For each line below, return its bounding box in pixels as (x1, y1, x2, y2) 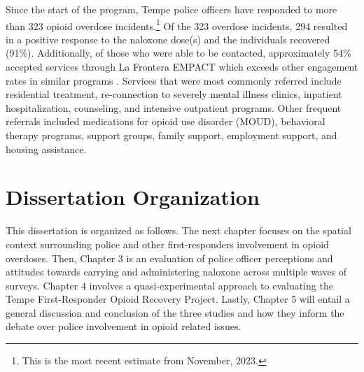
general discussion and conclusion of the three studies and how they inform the (6, 305, 344, 320)
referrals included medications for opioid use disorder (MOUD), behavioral (6, 114, 325, 129)
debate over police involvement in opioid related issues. (6, 319, 241, 334)
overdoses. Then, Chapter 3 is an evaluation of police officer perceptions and (6, 250, 333, 265)
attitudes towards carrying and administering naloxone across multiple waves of (6, 264, 347, 279)
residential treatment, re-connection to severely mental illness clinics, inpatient (6, 87, 342, 101)
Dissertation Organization (6, 183, 260, 211)
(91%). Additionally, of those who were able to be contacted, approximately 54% (6, 45, 351, 60)
